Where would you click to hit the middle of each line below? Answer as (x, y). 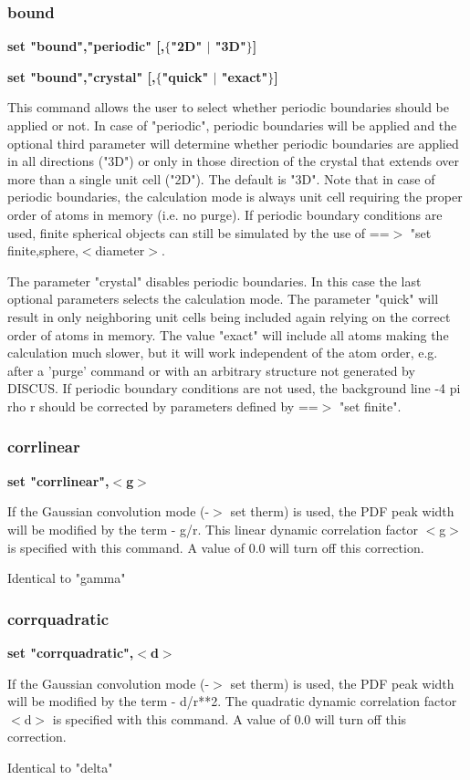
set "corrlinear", (58, 480)
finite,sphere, (43, 250)
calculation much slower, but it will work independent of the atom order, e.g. (223, 353)
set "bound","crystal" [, (82, 76)
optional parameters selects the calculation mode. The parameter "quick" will (223, 299)
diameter (120, 250)
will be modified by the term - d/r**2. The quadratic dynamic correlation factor (232, 701)
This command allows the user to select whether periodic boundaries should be (228, 107)
